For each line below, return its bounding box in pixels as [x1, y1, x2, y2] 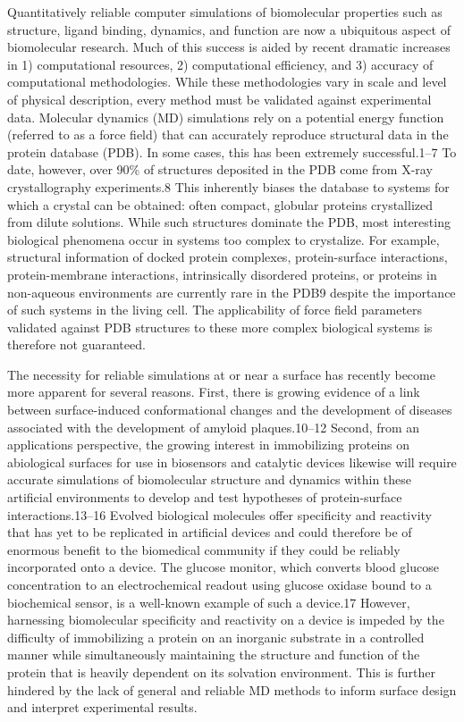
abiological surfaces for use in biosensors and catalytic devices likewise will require [7, 452, 457, 471]
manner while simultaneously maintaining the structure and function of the [7, 645, 420, 664]
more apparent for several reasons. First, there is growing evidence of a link [7, 382, 420, 401]
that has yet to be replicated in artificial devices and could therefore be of [7, 523, 412, 541]
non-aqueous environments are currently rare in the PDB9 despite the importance [7, 282, 456, 301]
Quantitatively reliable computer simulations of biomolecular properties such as [7, 3, 443, 21]
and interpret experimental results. [7, 698, 198, 717]
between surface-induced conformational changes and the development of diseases [7, 400, 452, 419]
